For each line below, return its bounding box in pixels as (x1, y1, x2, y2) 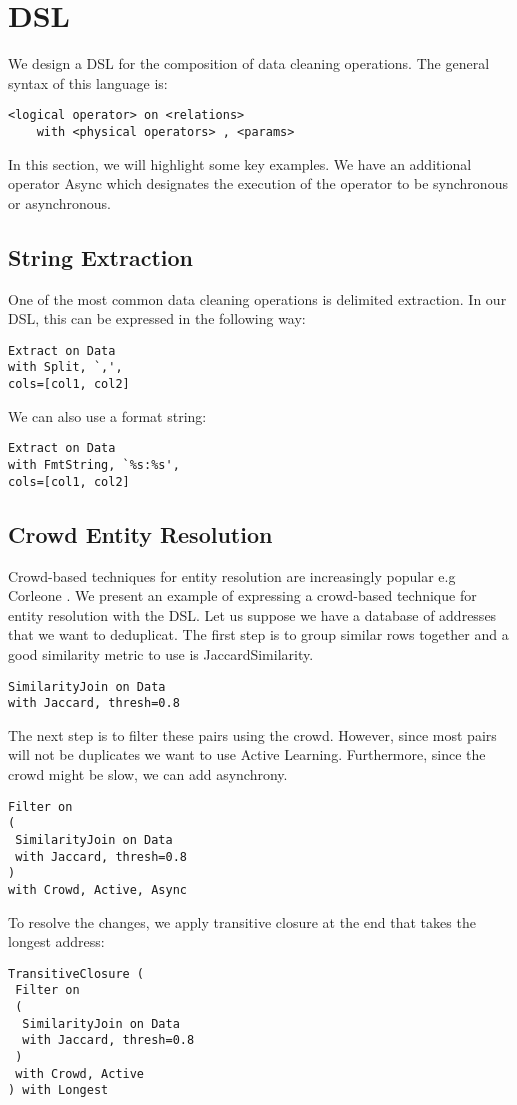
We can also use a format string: (8, 405, 207, 426)
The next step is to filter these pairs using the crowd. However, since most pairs (8, 724, 497, 745)
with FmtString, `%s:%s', (8, 458, 180, 473)
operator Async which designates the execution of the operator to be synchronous (8, 173, 508, 194)
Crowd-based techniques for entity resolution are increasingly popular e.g (8, 565, 456, 586)
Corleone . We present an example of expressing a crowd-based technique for (8, 585, 477, 606)
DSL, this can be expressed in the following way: (8, 308, 306, 329)
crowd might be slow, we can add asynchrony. (8, 764, 288, 784)
